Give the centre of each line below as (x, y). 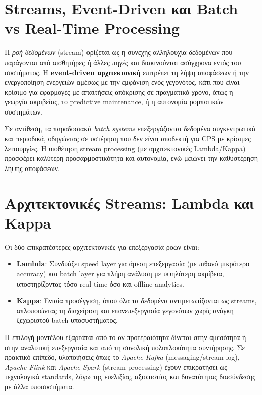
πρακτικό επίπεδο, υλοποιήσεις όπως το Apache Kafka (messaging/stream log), (122, 357)
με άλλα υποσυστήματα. (39, 386)
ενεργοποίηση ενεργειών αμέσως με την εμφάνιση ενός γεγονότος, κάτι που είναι (122, 82)
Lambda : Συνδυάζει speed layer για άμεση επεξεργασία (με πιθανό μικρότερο (133, 264)
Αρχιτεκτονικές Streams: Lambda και (129, 203)
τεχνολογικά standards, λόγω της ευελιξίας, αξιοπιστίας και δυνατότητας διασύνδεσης (130, 377)
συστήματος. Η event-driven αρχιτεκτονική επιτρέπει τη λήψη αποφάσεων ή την (127, 72)
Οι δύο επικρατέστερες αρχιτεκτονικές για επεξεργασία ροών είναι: (102, 246)
